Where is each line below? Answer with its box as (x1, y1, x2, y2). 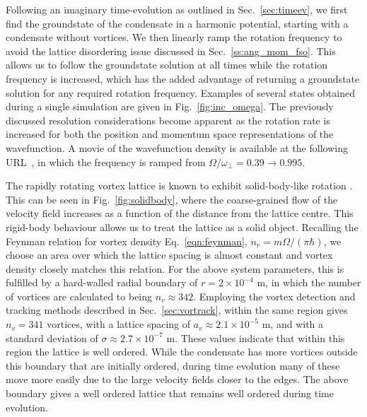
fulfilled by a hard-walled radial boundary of (6, 275, 198, 290)
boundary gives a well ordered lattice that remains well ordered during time (6, 386, 334, 401)
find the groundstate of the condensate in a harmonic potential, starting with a (6, 16, 349, 30)
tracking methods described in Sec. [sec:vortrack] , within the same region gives (6, 303, 348, 317)
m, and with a (262, 317, 324, 331)
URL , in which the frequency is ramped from (6, 154, 206, 169)
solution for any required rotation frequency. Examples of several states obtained (6, 85, 355, 100)
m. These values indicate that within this (166, 330, 345, 345)
